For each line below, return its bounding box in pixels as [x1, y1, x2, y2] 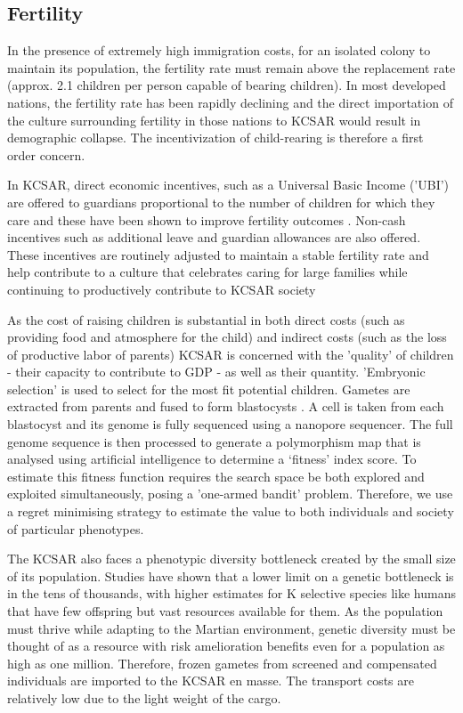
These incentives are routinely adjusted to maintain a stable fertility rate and [7, 245, 429, 263]
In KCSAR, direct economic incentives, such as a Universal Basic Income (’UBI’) [7, 175, 450, 194]
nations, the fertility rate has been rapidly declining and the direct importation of [7, 93, 453, 111]
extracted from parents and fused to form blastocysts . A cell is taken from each [7, 397, 444, 416]
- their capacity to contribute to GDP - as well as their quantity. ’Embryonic [7, 362, 426, 381]
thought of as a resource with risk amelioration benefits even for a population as [7, 636, 445, 655]
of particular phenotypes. [7, 519, 144, 538]
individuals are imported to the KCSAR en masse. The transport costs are [7, 671, 415, 690]
